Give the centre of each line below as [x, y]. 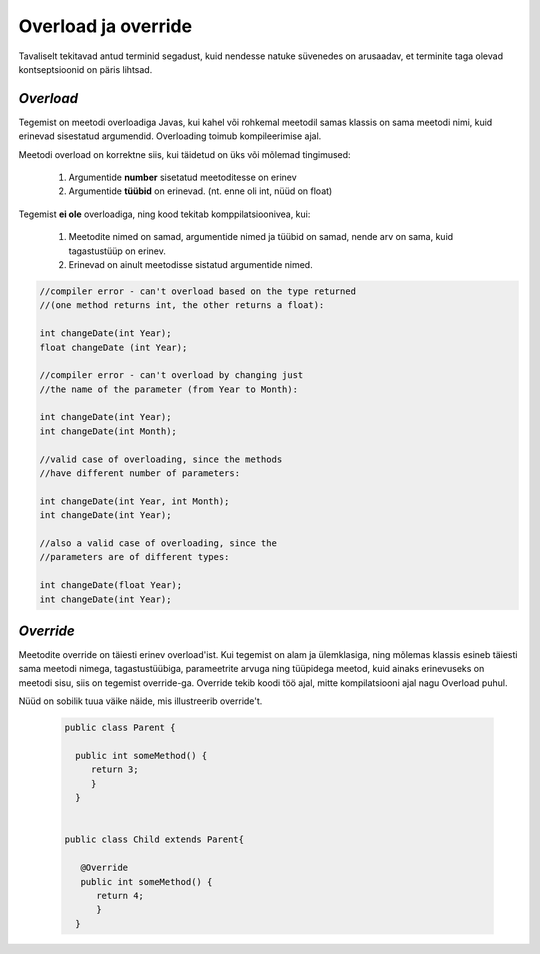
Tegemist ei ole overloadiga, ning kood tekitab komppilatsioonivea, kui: [164, 214]
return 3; [114, 769]
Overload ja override [105, 26]
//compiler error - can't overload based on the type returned [198, 291]
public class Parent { [120, 728]
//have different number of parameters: [139, 473]
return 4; [120, 895]
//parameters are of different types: [134, 557]
